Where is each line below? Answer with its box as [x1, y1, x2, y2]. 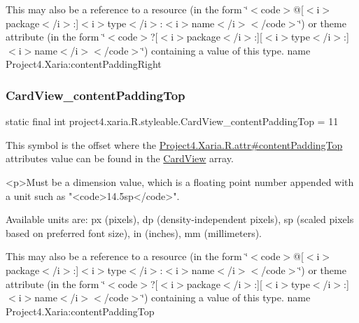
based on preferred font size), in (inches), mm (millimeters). [6, 225, 262, 240]
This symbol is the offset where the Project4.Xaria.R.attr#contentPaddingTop [6, 137, 343, 152]
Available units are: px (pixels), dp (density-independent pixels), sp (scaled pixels [6, 212, 354, 227]
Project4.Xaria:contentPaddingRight [6, 57, 162, 71]
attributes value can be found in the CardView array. [6, 151, 234, 166]
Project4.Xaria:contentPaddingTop [6, 303, 155, 318]
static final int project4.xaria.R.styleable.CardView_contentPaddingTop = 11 [6, 114, 339, 129]
